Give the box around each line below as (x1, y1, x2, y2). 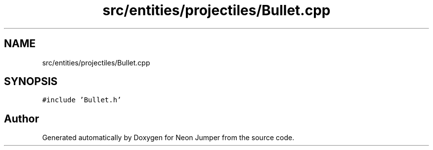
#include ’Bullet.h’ (42, 96, 122, 104)
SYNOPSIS (4, 75, 58, 88)
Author (4, 112, 39, 125)
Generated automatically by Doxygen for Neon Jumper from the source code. (42, 133, 295, 142)
